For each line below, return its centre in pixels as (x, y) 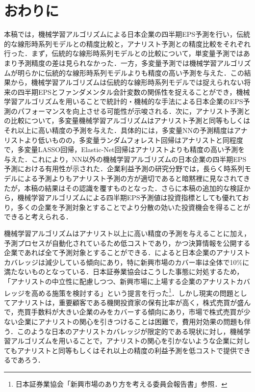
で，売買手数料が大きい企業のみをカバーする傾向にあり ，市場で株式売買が (124, 312)
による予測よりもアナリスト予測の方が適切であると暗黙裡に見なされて (130, 178)
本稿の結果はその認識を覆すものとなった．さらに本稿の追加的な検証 (134, 188)
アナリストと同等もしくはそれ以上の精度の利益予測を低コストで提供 (127, 350)
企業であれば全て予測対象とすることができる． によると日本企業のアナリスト (127, 252)
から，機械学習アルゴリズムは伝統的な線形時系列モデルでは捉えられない (127, 82)
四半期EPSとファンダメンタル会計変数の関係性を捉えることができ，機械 (134, 91)
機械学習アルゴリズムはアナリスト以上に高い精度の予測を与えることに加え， (127, 233)
